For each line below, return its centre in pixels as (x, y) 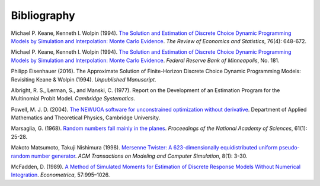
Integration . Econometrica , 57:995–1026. (60, 175)
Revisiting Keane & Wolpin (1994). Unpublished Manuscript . (84, 79)
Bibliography (43, 15)
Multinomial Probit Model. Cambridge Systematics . (73, 99)
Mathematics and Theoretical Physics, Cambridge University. (85, 118)
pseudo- (289, 148)
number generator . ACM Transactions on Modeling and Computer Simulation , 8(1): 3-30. (139, 156)
